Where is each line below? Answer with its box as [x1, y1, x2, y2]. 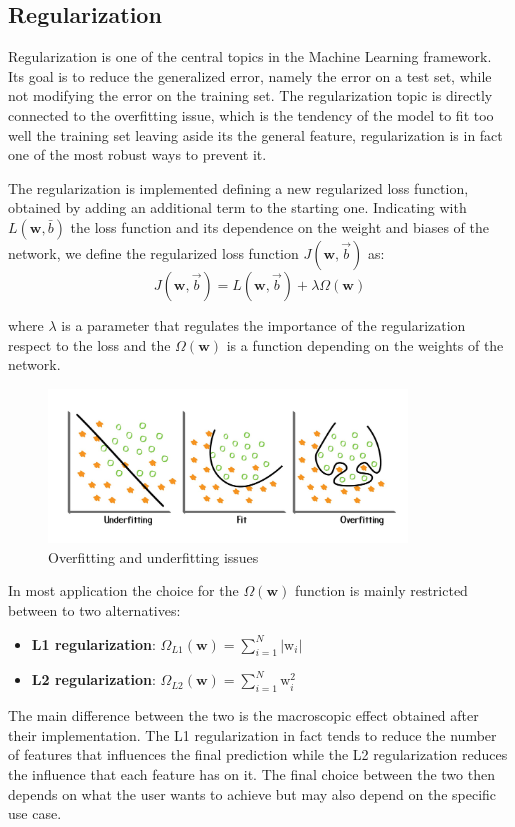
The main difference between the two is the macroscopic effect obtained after [8, 705, 479, 726]
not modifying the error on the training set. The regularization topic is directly [8, 85, 493, 106]
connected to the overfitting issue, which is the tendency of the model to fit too [8, 104, 494, 125]
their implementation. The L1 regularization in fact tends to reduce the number [8, 724, 497, 745]
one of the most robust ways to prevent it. [8, 144, 267, 165]
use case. [8, 803, 62, 824]
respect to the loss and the [8, 334, 171, 355]
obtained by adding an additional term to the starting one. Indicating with [8, 197, 467, 218]
